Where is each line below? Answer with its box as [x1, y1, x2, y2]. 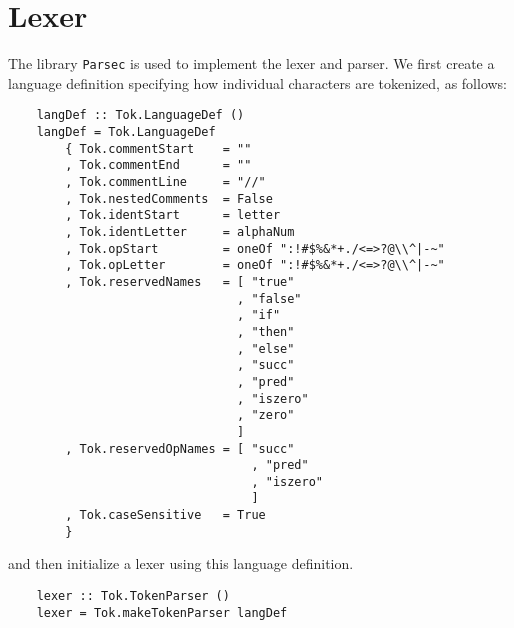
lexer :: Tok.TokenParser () [36, 589, 230, 604]
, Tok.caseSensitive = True [65, 508, 266, 523]
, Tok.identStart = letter [65, 208, 281, 223]
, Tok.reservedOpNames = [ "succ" [65, 441, 295, 456]
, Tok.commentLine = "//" [65, 175, 266, 189]
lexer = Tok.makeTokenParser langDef [36, 605, 288, 620]
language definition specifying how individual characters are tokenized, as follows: [8, 72, 508, 93]
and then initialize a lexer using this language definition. [8, 553, 354, 574]
